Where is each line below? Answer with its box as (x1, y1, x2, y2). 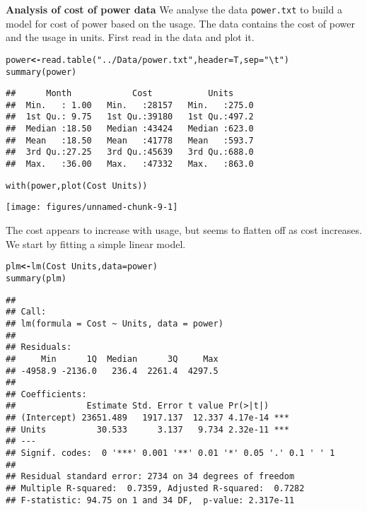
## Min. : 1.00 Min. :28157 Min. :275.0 (6, 100, 254, 110)
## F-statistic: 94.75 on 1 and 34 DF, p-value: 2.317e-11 (6, 495, 295, 505)
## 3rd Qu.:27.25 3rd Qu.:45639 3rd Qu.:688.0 (6, 147, 254, 158)
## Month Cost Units (6, 88, 234, 99)
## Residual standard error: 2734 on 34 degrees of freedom (6, 471, 295, 482)
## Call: (6, 307, 47, 317)
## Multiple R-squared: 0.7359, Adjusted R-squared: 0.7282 (6, 483, 305, 494)
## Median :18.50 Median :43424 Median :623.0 (6, 124, 254, 134)
